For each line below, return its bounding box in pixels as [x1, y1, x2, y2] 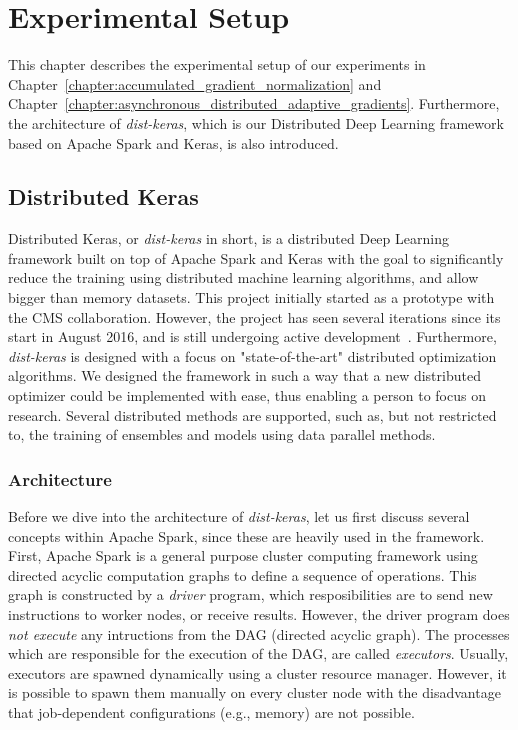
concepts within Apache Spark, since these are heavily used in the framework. [8, 525, 485, 546]
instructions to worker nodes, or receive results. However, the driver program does [8, 604, 510, 625]
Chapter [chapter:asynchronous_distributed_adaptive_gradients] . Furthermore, [8, 93, 500, 114]
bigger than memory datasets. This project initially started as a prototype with [8, 287, 495, 308]
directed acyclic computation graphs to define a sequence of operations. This [8, 564, 477, 585]
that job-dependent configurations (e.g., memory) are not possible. [8, 701, 415, 722]
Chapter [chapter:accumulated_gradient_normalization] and [8, 73, 382, 94]
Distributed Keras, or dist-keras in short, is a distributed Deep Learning [8, 228, 449, 249]
